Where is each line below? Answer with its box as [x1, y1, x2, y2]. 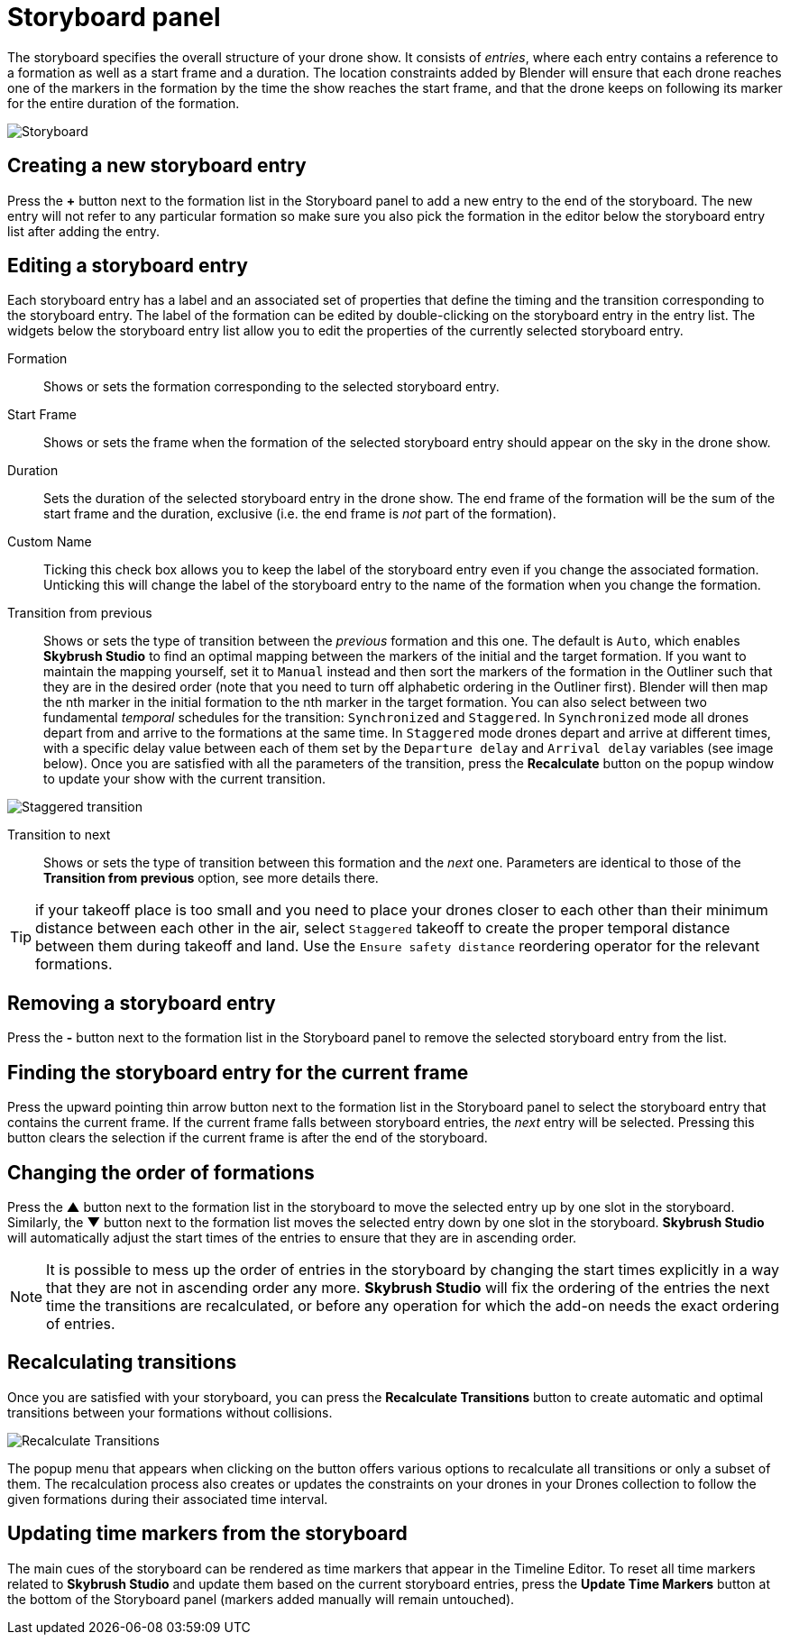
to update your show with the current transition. [43, 771, 326, 787]
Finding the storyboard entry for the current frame [7, 1060, 469, 1084]
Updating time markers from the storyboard [7, 1522, 408, 1546]
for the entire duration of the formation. [7, 95, 240, 111]
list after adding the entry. [7, 223, 161, 239]
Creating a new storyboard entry [7, 154, 307, 178]
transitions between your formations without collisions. [7, 1404, 333, 1420]
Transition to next [7, 827, 111, 843]
